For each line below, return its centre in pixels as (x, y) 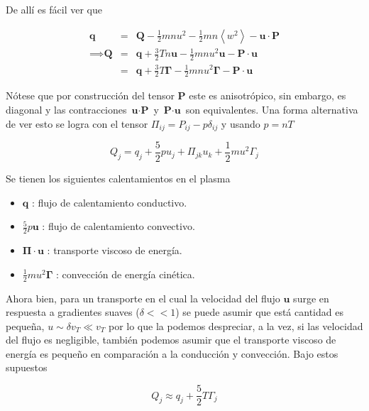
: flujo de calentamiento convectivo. (119, 226)
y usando (241, 123)
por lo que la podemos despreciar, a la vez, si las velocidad (236, 325)
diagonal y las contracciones (66, 109)
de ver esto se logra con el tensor (77, 123)
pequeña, (25, 325)
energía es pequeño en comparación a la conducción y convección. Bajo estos (172, 353)
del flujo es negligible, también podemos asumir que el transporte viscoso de (171, 340)
